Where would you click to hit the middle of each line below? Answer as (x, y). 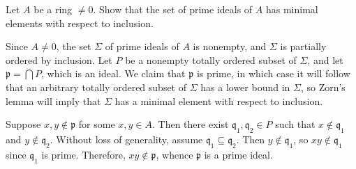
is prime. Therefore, (83, 154)
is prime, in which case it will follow (273, 73)
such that (295, 124)
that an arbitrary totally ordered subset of (96, 87)
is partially (303, 46)
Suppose (23, 124)
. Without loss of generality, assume (126, 139)
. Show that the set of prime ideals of (173, 9)
